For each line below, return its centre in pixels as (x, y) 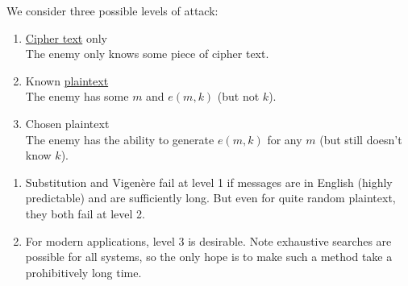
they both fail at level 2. (85, 213)
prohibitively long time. (83, 272)
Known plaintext (67, 80)
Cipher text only (66, 37)
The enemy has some (77, 96)
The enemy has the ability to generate (120, 139)
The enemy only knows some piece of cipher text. (147, 54)
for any (285, 139)
